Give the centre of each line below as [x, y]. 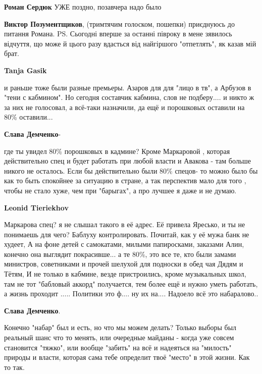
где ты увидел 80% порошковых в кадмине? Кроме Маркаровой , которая [117, 151]
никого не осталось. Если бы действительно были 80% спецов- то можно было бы [131, 170]
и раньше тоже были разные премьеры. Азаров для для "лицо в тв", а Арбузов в [128, 87]
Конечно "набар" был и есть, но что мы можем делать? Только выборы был [120, 327]
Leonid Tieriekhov [36, 207]
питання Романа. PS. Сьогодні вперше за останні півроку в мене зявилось [118, 34]
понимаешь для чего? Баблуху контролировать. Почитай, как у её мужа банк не [127, 234]
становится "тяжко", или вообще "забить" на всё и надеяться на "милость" [118, 347]
